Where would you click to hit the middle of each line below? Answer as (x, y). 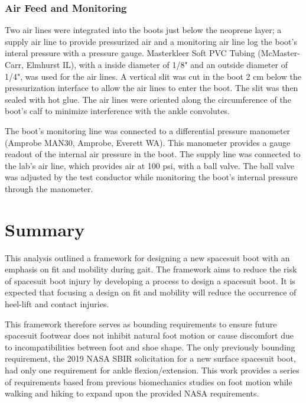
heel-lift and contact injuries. (57, 304)
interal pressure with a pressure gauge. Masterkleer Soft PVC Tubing (130, 53)
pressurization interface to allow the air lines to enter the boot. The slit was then (152, 88)
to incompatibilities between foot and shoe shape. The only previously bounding (150, 347)
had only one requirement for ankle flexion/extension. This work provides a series (152, 370)
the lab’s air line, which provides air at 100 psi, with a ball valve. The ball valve (149, 165)
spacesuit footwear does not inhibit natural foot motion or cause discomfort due (149, 335)
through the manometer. (49, 188)
